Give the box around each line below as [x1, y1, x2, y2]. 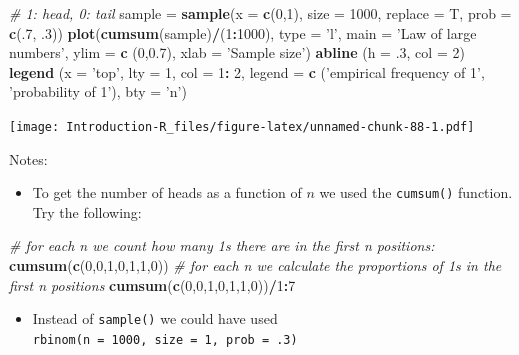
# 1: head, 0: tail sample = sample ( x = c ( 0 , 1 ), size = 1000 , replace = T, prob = [9, 3, 512, 23]
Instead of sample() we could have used [32, 308, 278, 329]
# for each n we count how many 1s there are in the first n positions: [9, 235, 435, 256]
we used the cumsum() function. [319, 182, 513, 203]
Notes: [9, 148, 48, 169]
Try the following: [32, 201, 142, 222]
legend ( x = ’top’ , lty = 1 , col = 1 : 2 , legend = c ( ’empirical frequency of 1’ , [9, 61, 485, 82]
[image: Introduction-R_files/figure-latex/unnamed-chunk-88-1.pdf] [9, 119, 475, 134]
